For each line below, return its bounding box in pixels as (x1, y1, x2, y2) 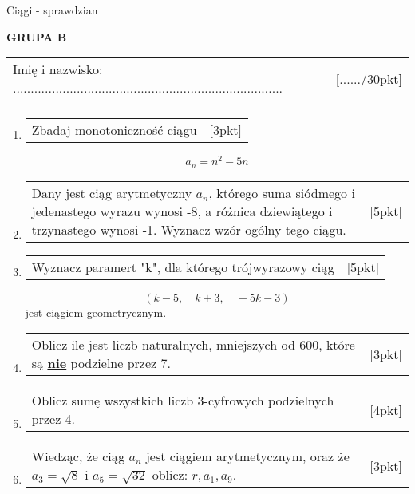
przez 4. (31, 409, 76, 429)
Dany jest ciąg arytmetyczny (31, 183, 192, 202)
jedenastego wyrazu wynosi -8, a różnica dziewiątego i (31, 201, 333, 220)
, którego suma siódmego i (208, 183, 355, 202)
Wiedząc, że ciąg (31, 447, 125, 466)
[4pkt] (370, 400, 402, 419)
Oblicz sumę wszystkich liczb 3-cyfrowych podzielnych (31, 391, 334, 410)
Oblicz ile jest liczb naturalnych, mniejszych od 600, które (31, 335, 355, 354)
